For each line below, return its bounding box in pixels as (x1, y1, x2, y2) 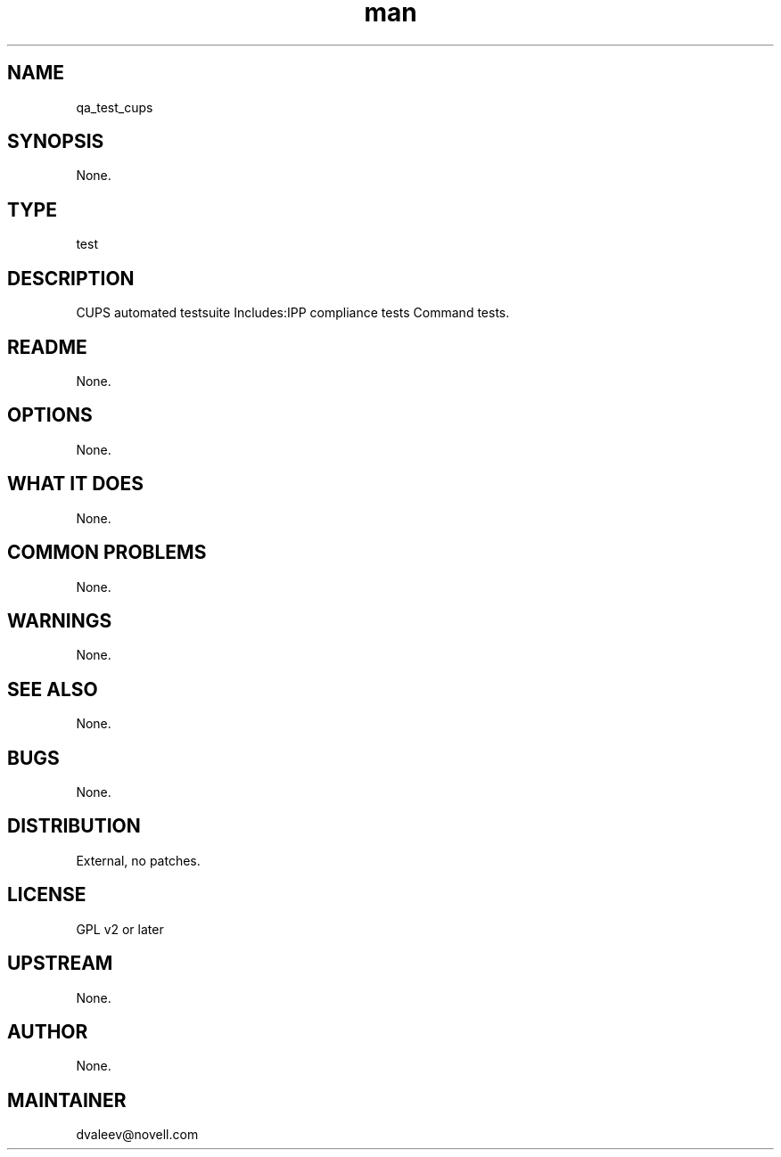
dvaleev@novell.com (76, 1127, 199, 1143)
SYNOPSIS (7, 130, 104, 153)
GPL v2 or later (76, 921, 164, 937)
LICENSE (7, 883, 86, 907)
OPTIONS (7, 404, 93, 427)
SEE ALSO (7, 677, 98, 701)
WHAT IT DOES (7, 472, 144, 496)
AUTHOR (7, 1020, 88, 1043)
